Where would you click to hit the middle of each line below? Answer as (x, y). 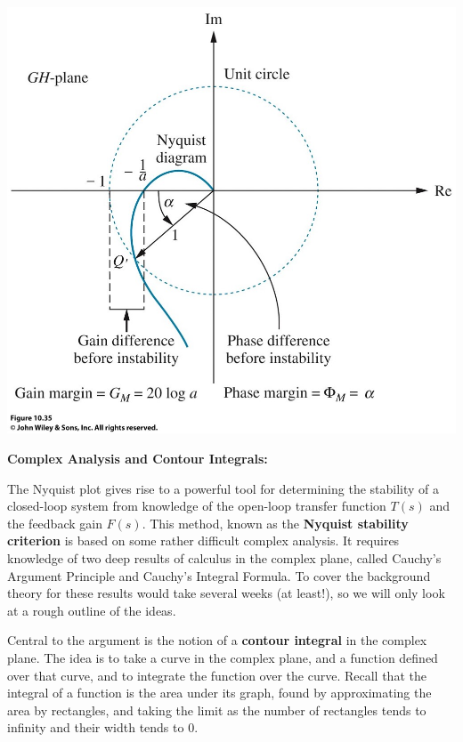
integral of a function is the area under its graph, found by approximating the (219, 693)
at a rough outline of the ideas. (92, 610)
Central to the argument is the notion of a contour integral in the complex (217, 640)
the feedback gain (55, 523)
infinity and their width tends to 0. (103, 727)
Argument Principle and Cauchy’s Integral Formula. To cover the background (219, 575)
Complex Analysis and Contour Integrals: (138, 459)
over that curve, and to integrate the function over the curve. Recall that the (217, 675)
